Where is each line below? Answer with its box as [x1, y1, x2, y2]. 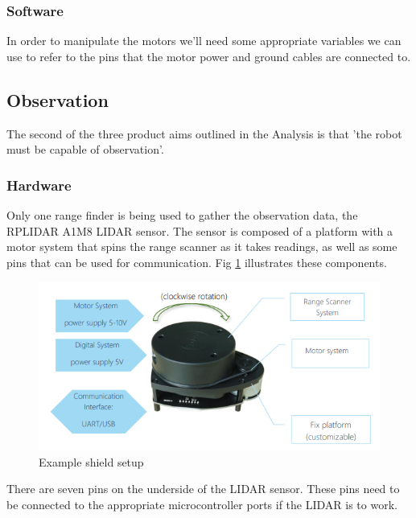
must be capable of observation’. [6, 141, 164, 158]
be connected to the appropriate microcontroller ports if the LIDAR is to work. [6, 496, 397, 513]
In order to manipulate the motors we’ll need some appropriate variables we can [6, 32, 402, 49]
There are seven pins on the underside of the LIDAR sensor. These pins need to [6, 480, 400, 497]
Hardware [6, 175, 72, 195]
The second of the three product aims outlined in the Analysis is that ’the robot [6, 125, 402, 142]
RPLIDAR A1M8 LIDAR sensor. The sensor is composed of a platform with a [6, 222, 393, 239]
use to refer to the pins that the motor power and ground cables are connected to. [6, 47, 411, 64]
